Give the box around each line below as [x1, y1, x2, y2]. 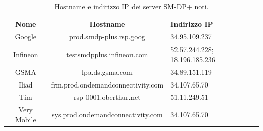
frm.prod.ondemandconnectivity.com [51, 79, 164, 90]
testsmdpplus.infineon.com [66, 49, 148, 60]
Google [15, 31, 37, 42]
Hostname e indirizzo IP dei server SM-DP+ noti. [54, 1, 209, 11]
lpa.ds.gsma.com [82, 66, 133, 77]
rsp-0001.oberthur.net [74, 92, 141, 102]
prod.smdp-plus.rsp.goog [69, 31, 145, 42]
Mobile [15, 114, 36, 124]
